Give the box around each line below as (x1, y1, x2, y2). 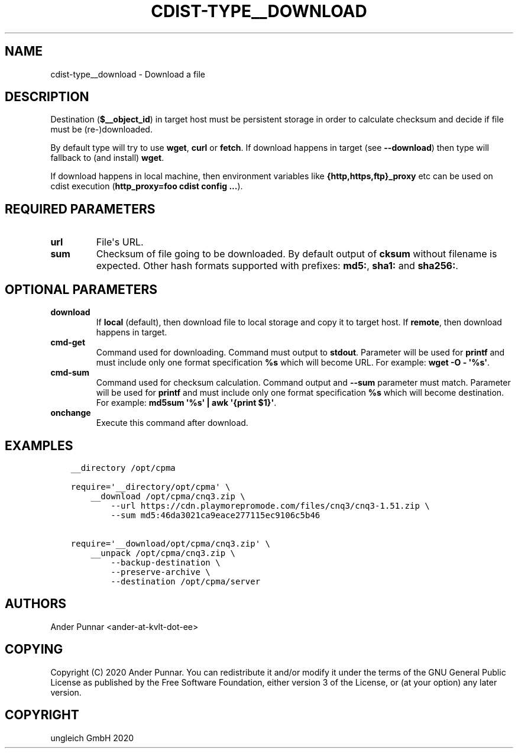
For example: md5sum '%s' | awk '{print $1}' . (96, 397, 277, 408)
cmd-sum (50, 367, 90, 378)
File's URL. (96, 236, 144, 248)
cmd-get (50, 337, 86, 348)
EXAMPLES (5, 438, 73, 453)
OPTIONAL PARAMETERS (5, 282, 158, 297)
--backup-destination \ (111, 557, 221, 567)
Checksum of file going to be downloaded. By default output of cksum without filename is (96, 248, 497, 260)
